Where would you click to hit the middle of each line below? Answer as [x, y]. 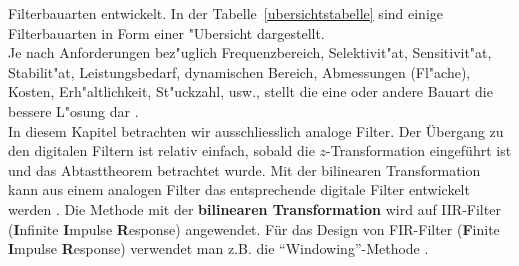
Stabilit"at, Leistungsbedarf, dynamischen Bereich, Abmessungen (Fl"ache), [239, 71]
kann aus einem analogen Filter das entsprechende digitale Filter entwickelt [239, 189]
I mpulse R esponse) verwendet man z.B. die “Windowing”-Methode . [218, 248]
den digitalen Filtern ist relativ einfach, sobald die [161, 150]
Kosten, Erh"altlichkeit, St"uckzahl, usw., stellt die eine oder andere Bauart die [250, 91]
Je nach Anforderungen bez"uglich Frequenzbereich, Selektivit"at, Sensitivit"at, [250, 52]
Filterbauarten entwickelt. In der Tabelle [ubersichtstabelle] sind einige [226, 13]
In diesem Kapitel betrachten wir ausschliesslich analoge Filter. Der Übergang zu [256, 130]
